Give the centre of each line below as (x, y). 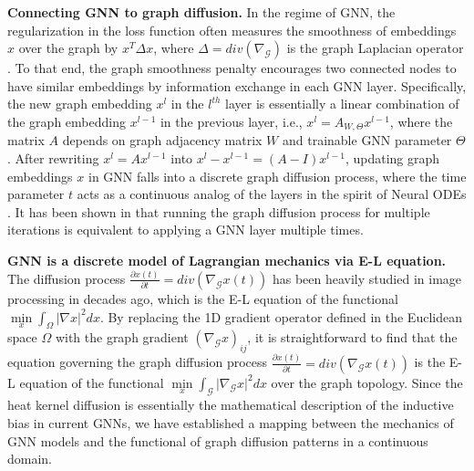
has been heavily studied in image (367, 278)
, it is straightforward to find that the (352, 337)
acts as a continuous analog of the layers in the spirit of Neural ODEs (272, 194)
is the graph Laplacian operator (375, 48)
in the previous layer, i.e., (231, 121)
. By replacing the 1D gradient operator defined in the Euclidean (281, 316)
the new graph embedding (80, 104)
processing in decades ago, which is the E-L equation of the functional (203, 298)
